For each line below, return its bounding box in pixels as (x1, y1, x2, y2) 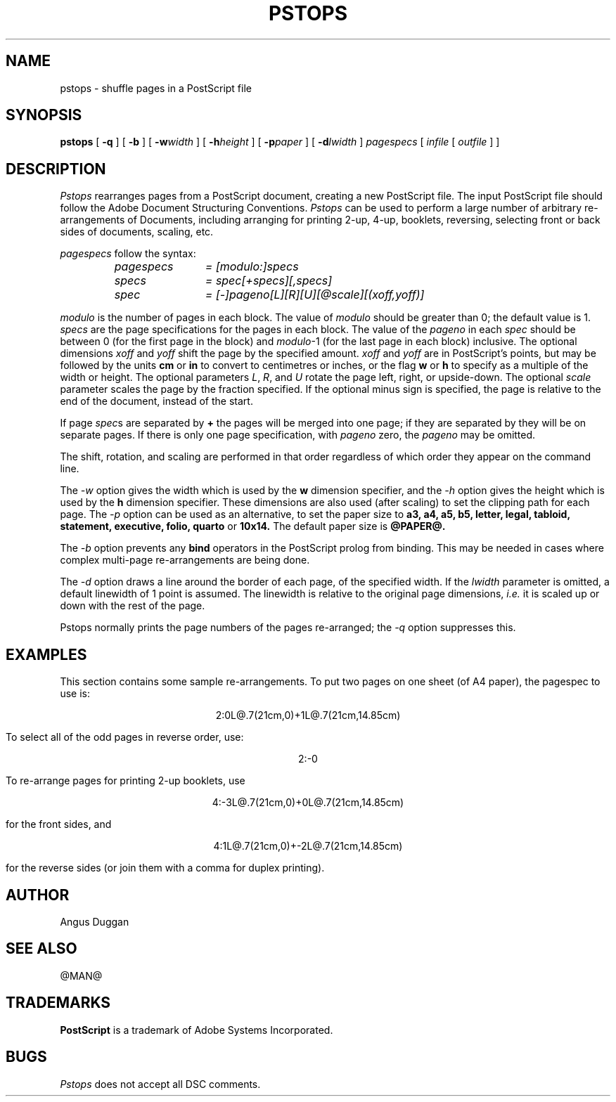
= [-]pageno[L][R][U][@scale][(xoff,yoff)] (205, 287, 425, 302)
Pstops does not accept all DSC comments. (60, 1077, 261, 1090)
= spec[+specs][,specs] (205, 273, 333, 288)
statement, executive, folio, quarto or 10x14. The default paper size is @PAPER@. (60, 520, 446, 533)
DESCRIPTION (6, 160, 106, 178)
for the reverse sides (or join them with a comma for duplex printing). (6, 862, 325, 874)
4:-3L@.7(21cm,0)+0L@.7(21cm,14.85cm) (212, 796, 404, 809)
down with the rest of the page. (60, 599, 205, 612)
